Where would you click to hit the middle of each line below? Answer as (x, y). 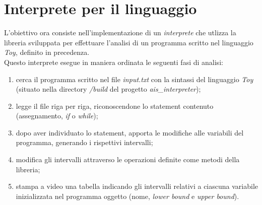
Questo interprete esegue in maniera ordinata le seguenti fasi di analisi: (114, 62)
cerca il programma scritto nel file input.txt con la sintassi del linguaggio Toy (135, 79)
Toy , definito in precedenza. (47, 52)
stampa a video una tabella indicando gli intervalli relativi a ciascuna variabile (137, 186)
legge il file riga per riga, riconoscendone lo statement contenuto (115, 106)
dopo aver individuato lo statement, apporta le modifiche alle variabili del (130, 132)
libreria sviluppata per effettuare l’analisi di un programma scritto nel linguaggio (129, 42)
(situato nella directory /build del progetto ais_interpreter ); (108, 89)
